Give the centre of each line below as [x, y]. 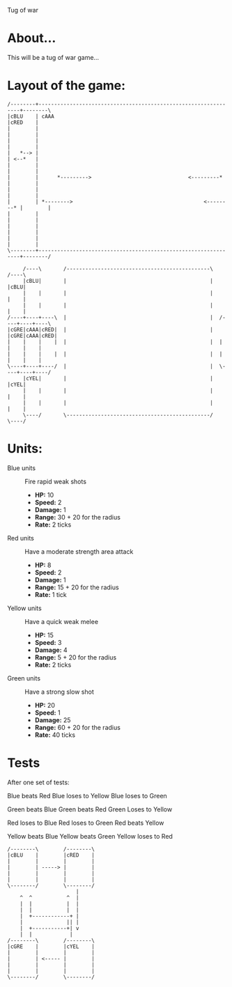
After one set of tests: [38, 782]
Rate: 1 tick [51, 594]
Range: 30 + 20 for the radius [77, 517]
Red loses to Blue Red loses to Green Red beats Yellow [86, 823]
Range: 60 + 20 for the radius [77, 727]
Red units [21, 538]
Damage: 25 [53, 720]
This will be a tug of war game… [53, 57]
